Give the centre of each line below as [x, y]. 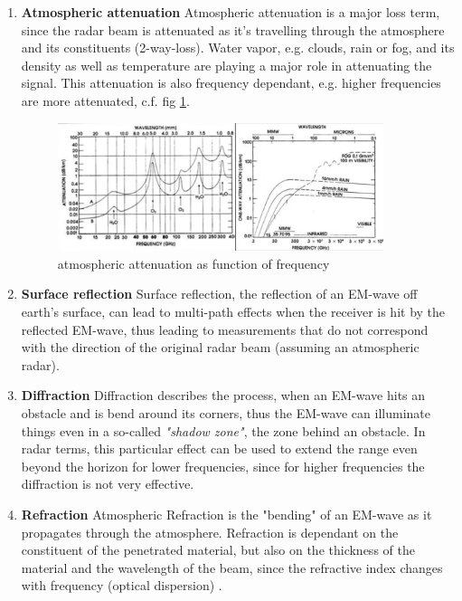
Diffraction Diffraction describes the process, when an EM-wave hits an [223, 395]
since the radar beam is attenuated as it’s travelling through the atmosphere [233, 29]
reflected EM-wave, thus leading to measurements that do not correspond [225, 329]
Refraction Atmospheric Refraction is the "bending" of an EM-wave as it [226, 515]
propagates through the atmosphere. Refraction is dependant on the [210, 532]
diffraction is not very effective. [108, 484]
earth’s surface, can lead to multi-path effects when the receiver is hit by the [233, 312]
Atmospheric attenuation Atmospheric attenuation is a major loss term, [231, 12]
